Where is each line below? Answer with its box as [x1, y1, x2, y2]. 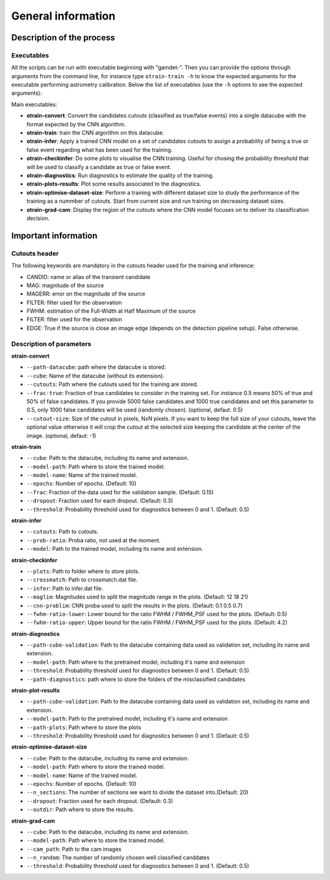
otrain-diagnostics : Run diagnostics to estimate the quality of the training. [26, 172, 214, 179]
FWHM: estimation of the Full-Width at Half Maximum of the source [26, 307, 196, 315]
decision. [26, 214, 50, 222]
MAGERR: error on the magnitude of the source [26, 290, 146, 297]
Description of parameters [11, 340, 92, 348]
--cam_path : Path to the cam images [26, 845, 122, 853]
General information [11, 9, 116, 23]
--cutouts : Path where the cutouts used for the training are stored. [26, 380, 199, 388]
